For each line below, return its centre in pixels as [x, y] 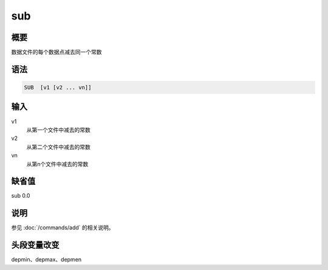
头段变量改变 [35, 245]
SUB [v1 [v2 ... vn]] [58, 88]
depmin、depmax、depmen [46, 260]
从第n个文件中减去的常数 [57, 164]
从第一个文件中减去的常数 [58, 130]
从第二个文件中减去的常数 [58, 147]
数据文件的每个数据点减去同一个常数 [56, 52]
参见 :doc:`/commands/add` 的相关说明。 [63, 227]
